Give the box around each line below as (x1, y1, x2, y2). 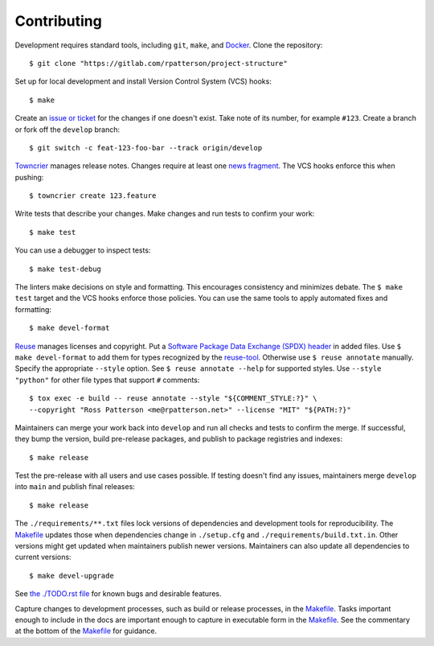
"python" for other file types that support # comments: (14, 375, 200, 385)
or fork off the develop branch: (14, 125, 121, 134)
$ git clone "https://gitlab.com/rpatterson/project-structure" (29, 59, 289, 68)
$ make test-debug (29, 264, 102, 274)
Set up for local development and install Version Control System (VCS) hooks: (14, 76, 272, 86)
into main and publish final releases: (14, 482, 136, 492)
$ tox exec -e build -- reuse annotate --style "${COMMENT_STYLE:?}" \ (29, 394, 317, 403)
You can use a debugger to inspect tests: (14, 245, 151, 255)
